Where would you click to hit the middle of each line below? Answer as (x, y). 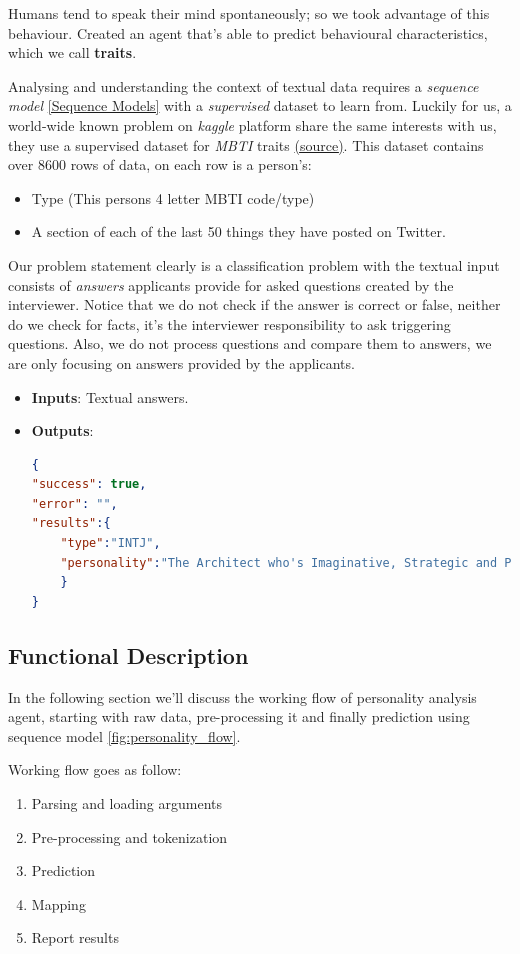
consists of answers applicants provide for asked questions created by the (231, 284)
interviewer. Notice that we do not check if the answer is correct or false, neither (254, 304)
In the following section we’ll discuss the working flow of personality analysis (242, 696)
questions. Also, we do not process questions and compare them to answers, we (250, 343)
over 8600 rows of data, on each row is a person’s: (160, 164)
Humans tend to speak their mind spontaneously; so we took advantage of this (249, 13)
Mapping (58, 903)
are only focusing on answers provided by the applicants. (181, 362)
